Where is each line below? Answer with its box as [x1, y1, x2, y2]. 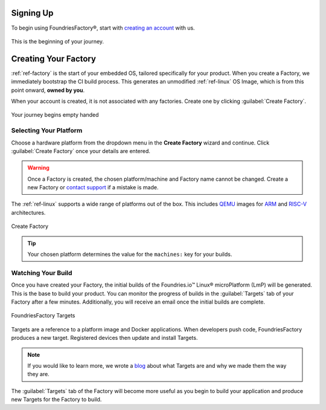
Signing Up [11, 8, 54, 18]
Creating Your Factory [11, 53, 97, 63]
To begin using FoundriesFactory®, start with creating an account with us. [11, 24, 196, 31]
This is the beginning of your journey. [11, 37, 104, 45]
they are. [27, 371, 50, 378]
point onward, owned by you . [11, 86, 85, 94]
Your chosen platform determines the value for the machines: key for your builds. [27, 251, 232, 258]
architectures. [11, 209, 46, 216]
